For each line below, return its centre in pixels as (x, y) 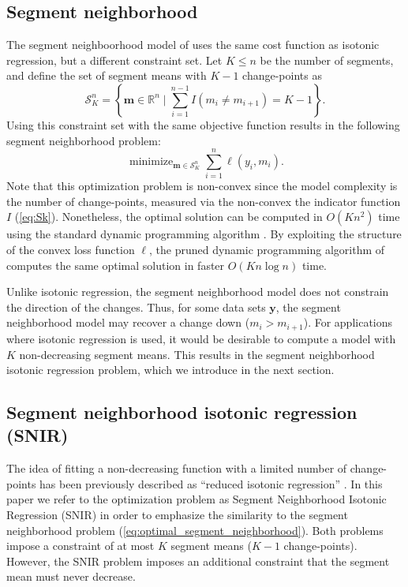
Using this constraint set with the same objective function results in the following (203, 124)
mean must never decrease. (71, 576)
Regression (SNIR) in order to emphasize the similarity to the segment (177, 515)
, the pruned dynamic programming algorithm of (267, 250)
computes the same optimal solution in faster (116, 265)
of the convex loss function (71, 250)
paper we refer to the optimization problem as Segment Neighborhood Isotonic (197, 499)
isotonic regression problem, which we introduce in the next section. (170, 370)
